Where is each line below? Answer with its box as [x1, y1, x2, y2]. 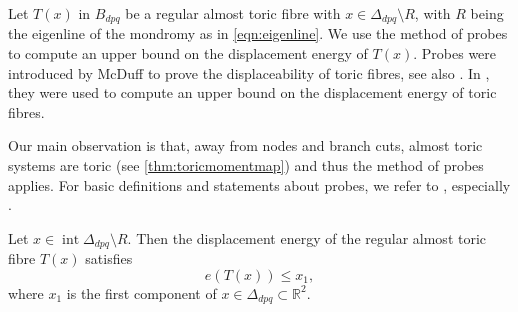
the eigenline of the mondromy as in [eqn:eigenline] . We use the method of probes [8, 23, 508, 44]
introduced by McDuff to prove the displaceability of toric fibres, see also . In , [8, 62, 490, 83]
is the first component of [66, 282, 217, 303]
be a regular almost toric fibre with [125, 3, 341, 23]
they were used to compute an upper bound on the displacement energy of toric [8, 82, 497, 103]
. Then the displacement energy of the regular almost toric [127, 227, 487, 248]
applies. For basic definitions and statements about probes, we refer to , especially [8, 174, 511, 195]
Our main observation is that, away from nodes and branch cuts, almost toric [8, 135, 483, 156]
